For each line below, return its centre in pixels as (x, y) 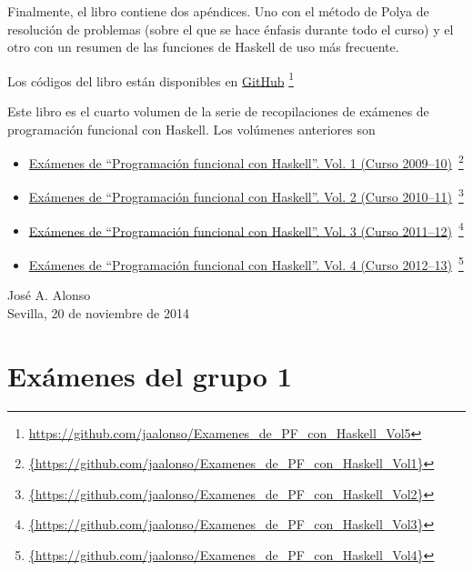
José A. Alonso (49, 295)
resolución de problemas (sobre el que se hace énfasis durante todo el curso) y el (231, 29)
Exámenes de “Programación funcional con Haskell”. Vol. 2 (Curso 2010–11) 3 (246, 195)
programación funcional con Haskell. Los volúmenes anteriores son (191, 129)
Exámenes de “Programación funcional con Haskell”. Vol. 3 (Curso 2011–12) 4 (246, 229)
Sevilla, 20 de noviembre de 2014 (98, 312)
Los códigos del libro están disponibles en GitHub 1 (151, 79)
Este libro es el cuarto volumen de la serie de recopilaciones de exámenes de (218, 111)
